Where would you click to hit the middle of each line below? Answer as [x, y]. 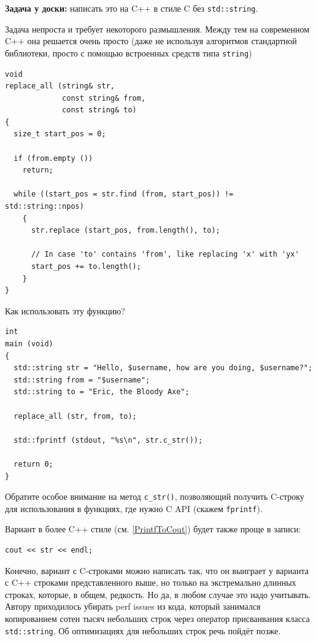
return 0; [33, 464]
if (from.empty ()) [53, 158]
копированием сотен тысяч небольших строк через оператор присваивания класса [157, 618]
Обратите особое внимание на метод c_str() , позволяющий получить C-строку [155, 496]
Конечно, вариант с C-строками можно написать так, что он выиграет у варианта [157, 570]
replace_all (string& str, [60, 86]
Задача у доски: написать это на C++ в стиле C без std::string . [132, 8]
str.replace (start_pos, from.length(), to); [125, 231]
